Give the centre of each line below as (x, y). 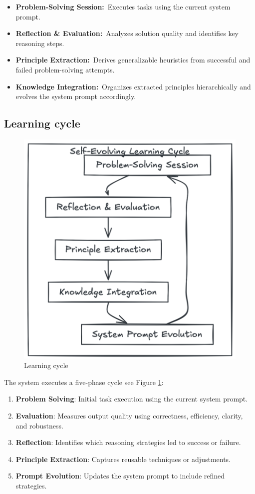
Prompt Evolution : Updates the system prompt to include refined (120, 476)
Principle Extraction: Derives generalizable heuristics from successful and (133, 60)
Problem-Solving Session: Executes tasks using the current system (123, 6)
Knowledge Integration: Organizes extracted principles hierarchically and (133, 86)
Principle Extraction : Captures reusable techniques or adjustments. (123, 459)
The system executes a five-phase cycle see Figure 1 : (84, 382)
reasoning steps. (40, 43)
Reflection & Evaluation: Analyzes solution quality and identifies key (127, 33)
